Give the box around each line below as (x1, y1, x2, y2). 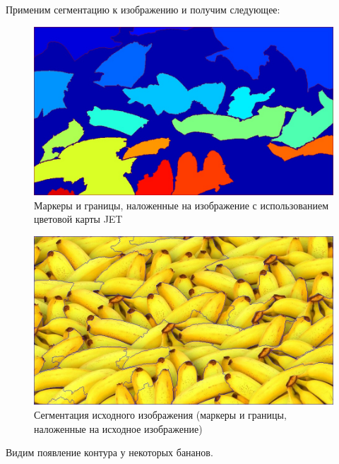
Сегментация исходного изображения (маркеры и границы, (34, 407, 287, 422)
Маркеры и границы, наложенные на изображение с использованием (34, 197, 328, 212)
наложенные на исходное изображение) (34, 421, 203, 436)
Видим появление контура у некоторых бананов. (6, 445, 213, 460)
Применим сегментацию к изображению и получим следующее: (6, 2, 280, 16)
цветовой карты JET (34, 211, 123, 226)
